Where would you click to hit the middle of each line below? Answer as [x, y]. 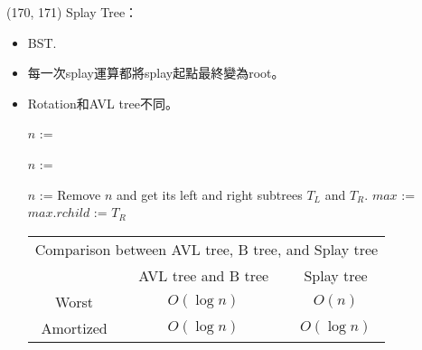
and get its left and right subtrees [210, 194]
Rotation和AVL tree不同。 [103, 103]
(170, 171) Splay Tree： [72, 12]
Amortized [74, 327]
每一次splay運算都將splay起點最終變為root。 [156, 73]
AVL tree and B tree [204, 275]
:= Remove [70, 194]
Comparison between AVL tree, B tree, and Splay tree [206, 249]
